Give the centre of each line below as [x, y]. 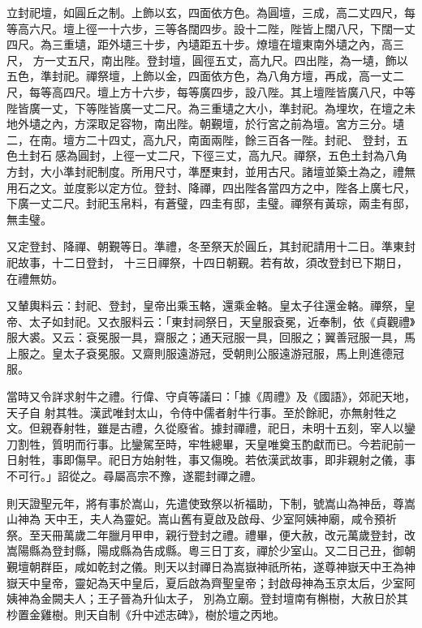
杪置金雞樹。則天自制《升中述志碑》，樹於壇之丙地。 [146, 614]
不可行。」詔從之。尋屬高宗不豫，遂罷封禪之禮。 [134, 476]
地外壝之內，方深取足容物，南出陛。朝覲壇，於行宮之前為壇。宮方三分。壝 [205, 124]
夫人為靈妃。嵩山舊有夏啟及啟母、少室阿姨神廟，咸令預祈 [243, 519]
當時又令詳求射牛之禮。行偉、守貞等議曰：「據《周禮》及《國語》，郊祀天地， [211, 396]
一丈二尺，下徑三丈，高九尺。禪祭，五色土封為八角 [271, 155]
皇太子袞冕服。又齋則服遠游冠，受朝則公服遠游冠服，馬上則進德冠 [228, 353]
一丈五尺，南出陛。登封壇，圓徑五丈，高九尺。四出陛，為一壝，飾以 [226, 60]
